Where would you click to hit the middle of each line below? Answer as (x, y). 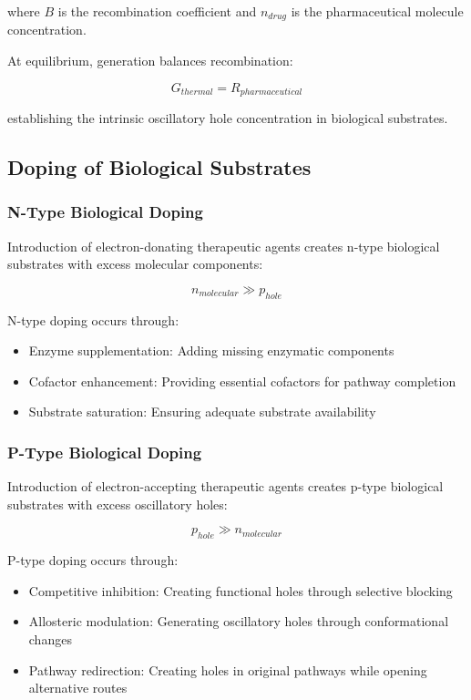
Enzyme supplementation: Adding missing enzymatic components (211, 350)
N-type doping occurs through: (93, 319)
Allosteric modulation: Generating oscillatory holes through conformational (239, 621)
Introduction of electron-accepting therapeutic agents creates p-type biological (225, 486)
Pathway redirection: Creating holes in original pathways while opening (228, 669)
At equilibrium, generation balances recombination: (150, 61)
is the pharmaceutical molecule (377, 11)
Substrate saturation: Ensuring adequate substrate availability (202, 412)
